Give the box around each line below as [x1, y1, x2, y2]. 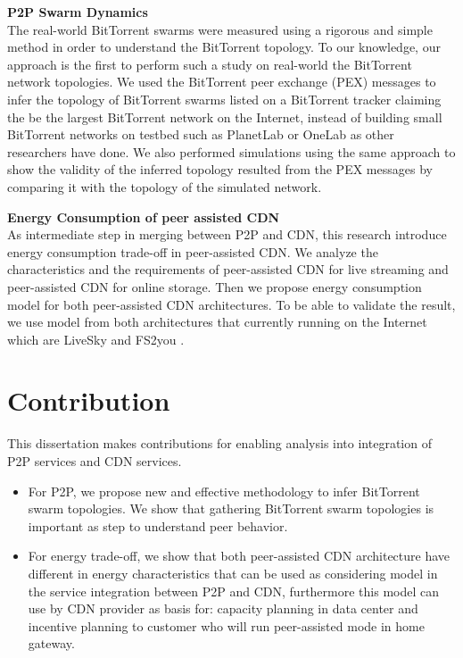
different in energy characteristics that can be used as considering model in [28, 563, 438, 582]
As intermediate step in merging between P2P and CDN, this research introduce [7, 225, 447, 244]
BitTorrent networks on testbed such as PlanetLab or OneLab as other [7, 125, 394, 144]
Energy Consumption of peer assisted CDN [7, 207, 280, 226]
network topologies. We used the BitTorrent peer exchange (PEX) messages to [7, 72, 436, 91]
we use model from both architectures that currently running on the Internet [7, 312, 427, 331]
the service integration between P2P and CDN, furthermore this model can [28, 581, 440, 600]
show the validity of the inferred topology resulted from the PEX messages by [7, 160, 433, 179]
